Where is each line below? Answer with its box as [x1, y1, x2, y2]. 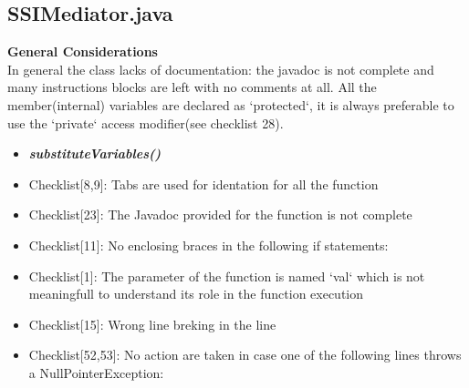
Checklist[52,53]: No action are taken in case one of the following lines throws [28, 345, 462, 364]
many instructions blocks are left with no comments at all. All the [7, 77, 377, 97]
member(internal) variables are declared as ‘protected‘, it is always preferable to [7, 95, 454, 114]
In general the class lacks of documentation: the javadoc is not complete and [7, 59, 434, 78]
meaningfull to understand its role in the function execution [28, 284, 364, 303]
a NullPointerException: [28, 362, 164, 382]
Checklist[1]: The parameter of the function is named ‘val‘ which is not [28, 266, 425, 285]
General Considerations [7, 42, 158, 61]
